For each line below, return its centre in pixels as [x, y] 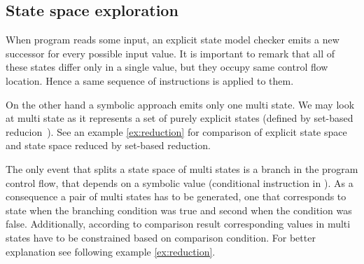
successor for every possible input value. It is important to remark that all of [170, 53]
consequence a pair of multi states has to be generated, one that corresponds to [176, 196]
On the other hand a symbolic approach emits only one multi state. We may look [180, 104]
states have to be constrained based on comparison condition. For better [161, 237]
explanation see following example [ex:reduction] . [111, 251]
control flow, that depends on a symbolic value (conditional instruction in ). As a [180, 182]
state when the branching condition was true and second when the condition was [179, 210]
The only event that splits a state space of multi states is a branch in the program [182, 168]
